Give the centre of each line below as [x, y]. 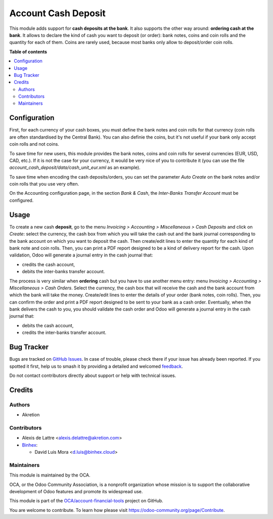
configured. [21, 200]
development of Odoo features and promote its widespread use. [76, 491]
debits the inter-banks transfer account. [63, 272]
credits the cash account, [49, 264]
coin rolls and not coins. [34, 144]
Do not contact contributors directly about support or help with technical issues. [93, 375]
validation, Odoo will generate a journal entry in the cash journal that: [81, 255]
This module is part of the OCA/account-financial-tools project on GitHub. [86, 501]
